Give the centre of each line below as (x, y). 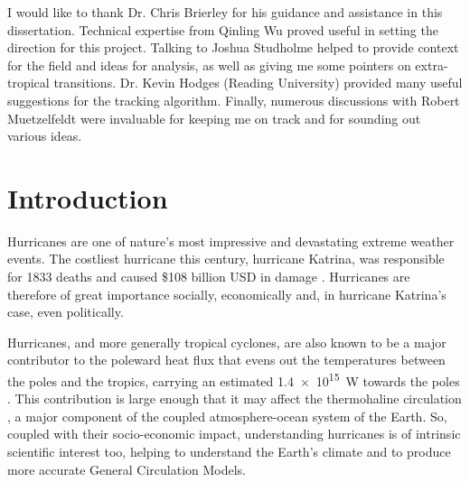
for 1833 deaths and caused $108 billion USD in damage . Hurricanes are (209, 277)
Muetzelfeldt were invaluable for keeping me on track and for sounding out (214, 118)
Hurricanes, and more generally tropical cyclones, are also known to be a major (227, 342)
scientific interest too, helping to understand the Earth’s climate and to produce (229, 452)
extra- (432, 65)
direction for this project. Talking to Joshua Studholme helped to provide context (233, 47)
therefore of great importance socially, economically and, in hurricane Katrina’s (227, 294)
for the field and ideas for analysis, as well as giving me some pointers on (209, 65)
